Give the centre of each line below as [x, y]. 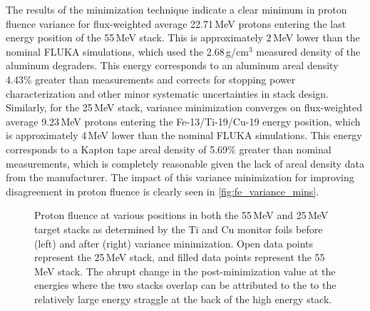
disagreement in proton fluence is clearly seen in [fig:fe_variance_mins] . [163, 191]
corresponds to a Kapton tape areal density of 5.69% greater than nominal [169, 149]
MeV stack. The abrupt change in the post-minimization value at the [185, 271]
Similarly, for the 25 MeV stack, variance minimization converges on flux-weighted [184, 107]
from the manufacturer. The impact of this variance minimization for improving [180, 177]
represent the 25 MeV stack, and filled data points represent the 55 [180, 257]
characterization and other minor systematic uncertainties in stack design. [167, 93]
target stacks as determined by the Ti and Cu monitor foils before [179, 229]
